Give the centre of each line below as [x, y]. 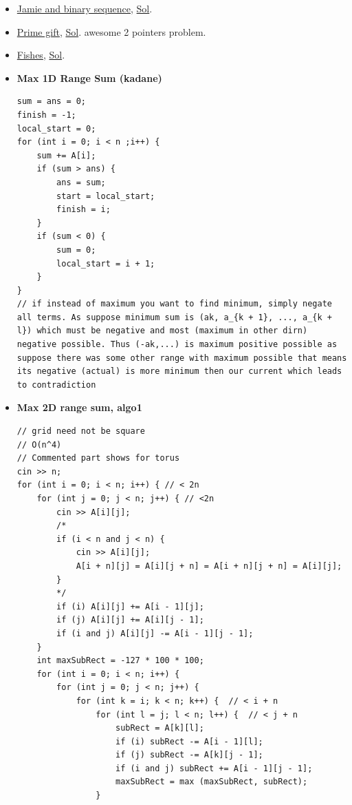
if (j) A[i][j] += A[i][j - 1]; [130, 620]
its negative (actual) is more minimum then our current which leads [179, 372]
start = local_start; [106, 196]
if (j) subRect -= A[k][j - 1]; [189, 755]
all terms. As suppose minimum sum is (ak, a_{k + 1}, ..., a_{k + [174, 317]
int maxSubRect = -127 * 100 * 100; [120, 661]
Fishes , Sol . [41, 55]
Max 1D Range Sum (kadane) [89, 77]
